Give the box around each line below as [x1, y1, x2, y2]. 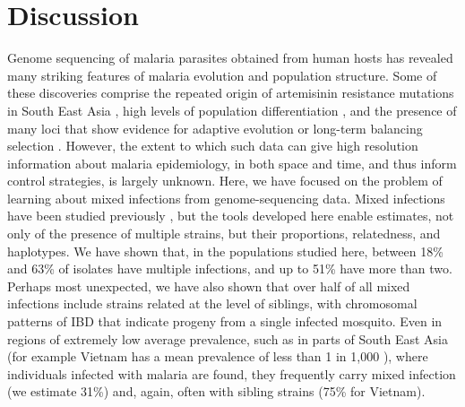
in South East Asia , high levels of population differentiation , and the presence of [7, 100, 457, 119]
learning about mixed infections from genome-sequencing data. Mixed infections [7, 188, 445, 207]
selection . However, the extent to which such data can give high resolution [7, 136, 418, 155]
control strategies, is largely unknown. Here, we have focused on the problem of [7, 171, 443, 190]
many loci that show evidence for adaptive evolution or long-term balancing [7, 118, 423, 137]
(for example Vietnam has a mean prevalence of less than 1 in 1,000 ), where [7, 347, 428, 366]
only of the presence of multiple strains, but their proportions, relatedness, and [7, 224, 441, 243]
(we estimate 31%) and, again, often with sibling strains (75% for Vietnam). [7, 382, 426, 401]
